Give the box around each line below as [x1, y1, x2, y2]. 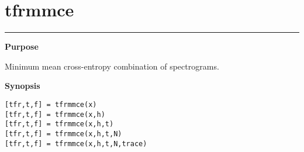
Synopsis [5, 80, 40, 92]
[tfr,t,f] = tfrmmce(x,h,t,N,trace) [5, 139, 147, 148]
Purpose [5, 40, 39, 53]
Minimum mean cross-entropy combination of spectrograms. [5, 60, 219, 72]
